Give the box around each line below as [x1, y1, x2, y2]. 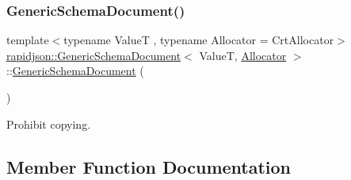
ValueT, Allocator [199, 47, 287, 63]
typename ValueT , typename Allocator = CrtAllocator [63, 32, 334, 48]
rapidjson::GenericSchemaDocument [6, 47, 181, 63]
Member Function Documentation [6, 154, 292, 178]
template [6, 32, 49, 48]
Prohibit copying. [6, 115, 91, 132]
